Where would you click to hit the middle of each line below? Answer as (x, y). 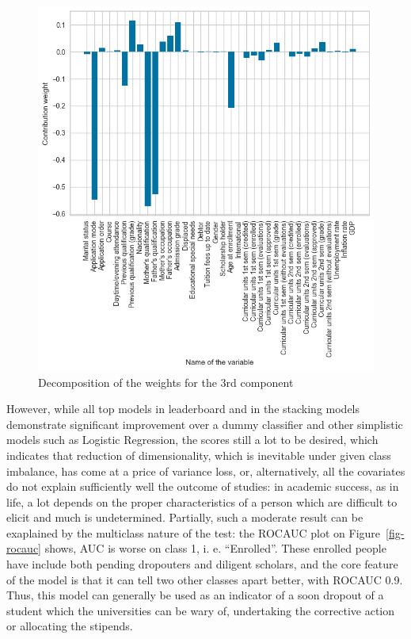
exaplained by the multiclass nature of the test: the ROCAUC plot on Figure (194, 532)
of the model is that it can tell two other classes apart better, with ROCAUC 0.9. (205, 579)
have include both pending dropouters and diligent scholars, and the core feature (202, 564)
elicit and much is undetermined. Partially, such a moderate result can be (185, 517)
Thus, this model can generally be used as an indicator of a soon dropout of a (195, 595)
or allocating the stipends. (70, 626)
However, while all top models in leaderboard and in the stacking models (183, 409)
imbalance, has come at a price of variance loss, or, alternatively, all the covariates (206, 471)
